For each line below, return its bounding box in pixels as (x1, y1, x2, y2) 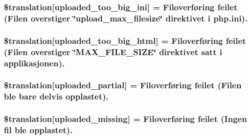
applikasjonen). (4, 57, 65, 69)
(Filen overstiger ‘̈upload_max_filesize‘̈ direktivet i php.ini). (4, 12, 248, 24)
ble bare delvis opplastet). (4, 90, 109, 102)
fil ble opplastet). (4, 124, 73, 136)
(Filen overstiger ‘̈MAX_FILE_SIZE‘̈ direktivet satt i (4, 45, 222, 58)
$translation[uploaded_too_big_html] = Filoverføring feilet (4, 34, 246, 46)
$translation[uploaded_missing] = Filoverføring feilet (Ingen (4, 113, 247, 125)
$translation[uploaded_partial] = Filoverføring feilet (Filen (4, 79, 242, 91)
